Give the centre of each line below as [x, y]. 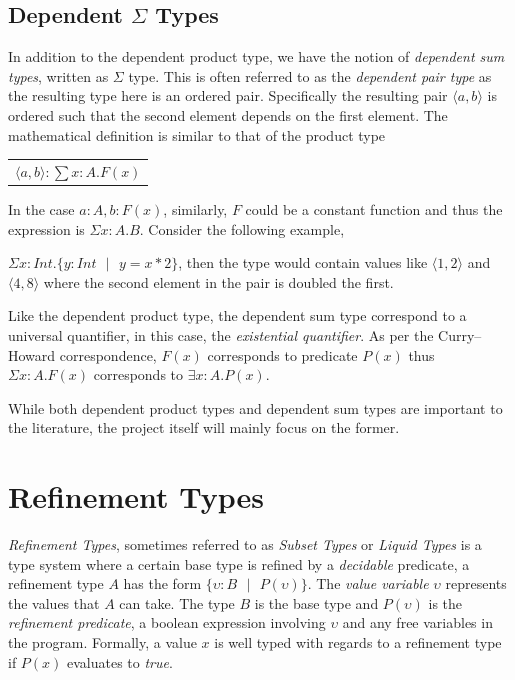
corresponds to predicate [282, 354]
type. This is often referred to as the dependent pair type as [310, 75]
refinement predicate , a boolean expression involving [167, 622]
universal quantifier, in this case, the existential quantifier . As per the [221, 334]
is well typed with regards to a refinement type [358, 642]
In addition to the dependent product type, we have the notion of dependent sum [256, 56]
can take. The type [177, 602]
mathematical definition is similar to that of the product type [197, 134]
